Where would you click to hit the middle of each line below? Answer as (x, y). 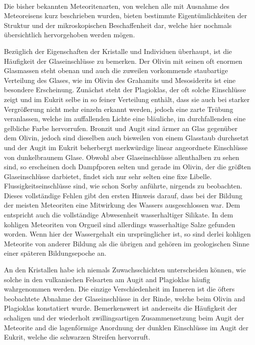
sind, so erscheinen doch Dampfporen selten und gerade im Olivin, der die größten (127, 167)
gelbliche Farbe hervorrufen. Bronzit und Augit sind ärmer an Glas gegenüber (121, 128)
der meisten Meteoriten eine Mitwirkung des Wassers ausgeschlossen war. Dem (122, 205)
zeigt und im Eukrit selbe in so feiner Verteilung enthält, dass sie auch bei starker (127, 99)
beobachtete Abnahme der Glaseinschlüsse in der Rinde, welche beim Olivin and (125, 298)
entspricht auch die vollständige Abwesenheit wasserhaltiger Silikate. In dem (119, 215)
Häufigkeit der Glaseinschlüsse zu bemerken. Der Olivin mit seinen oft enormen (123, 61)
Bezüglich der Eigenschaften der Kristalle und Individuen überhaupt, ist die (118, 51)
